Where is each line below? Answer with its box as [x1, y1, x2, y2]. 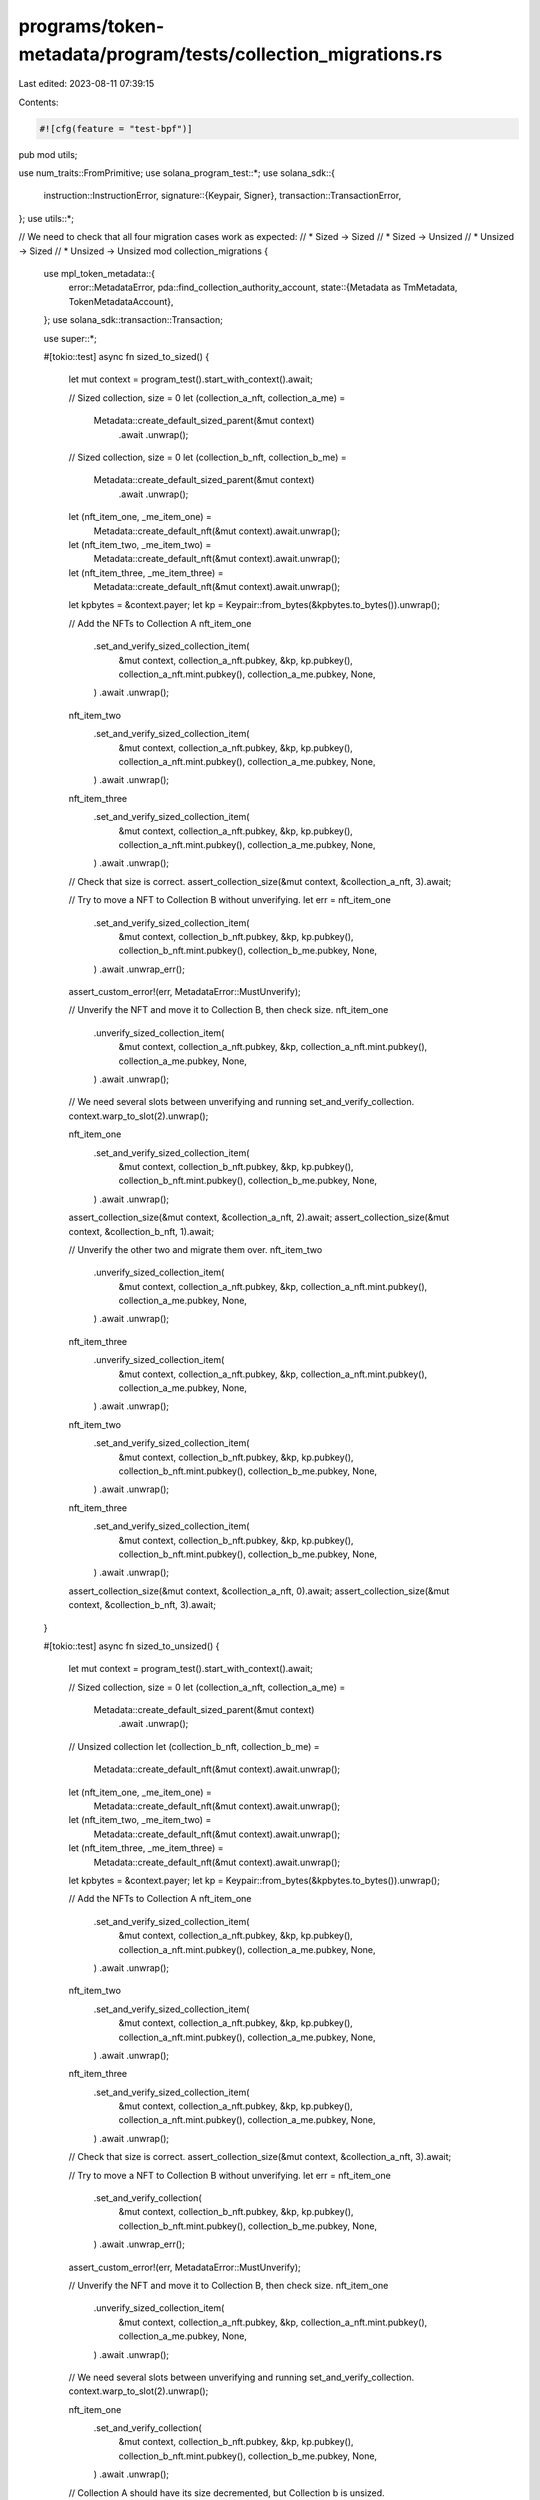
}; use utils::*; [18, 212, 75, 224]
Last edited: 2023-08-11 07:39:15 [18, 78, 155, 90]
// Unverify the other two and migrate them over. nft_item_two [68, 1243, 323, 1255]
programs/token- [18, 15, 165, 37]
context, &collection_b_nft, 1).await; [68, 1225, 215, 1237]
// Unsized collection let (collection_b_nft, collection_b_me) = [68, 1740, 320, 1752]
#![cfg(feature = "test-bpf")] [39, 123, 194, 134]
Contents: [18, 96, 59, 108]
